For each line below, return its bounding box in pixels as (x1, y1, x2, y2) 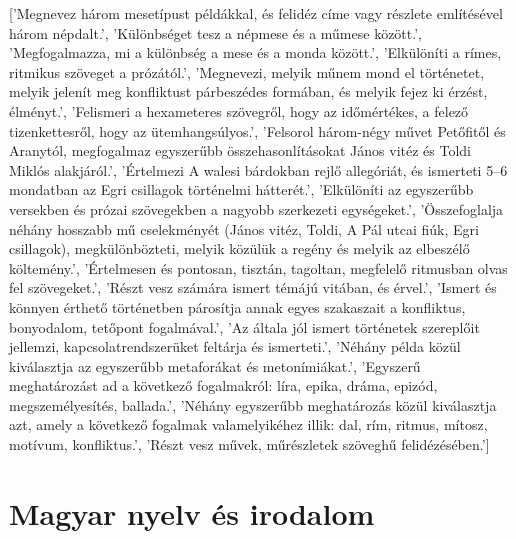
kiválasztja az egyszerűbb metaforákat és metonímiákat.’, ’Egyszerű (9, 355, 421, 376)
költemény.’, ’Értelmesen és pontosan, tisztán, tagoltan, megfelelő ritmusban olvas (9, 257, 508, 278)
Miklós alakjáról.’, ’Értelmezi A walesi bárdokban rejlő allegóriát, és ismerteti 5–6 (9, 159, 508, 180)
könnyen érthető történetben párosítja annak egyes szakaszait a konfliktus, (9, 296, 466, 317)
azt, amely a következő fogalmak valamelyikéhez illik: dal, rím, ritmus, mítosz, (9, 414, 488, 435)
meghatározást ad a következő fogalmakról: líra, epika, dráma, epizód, (9, 375, 438, 396)
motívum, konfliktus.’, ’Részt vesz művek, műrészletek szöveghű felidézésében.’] (9, 434, 490, 455)
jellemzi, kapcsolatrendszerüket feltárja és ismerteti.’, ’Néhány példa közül (9, 336, 461, 357)
